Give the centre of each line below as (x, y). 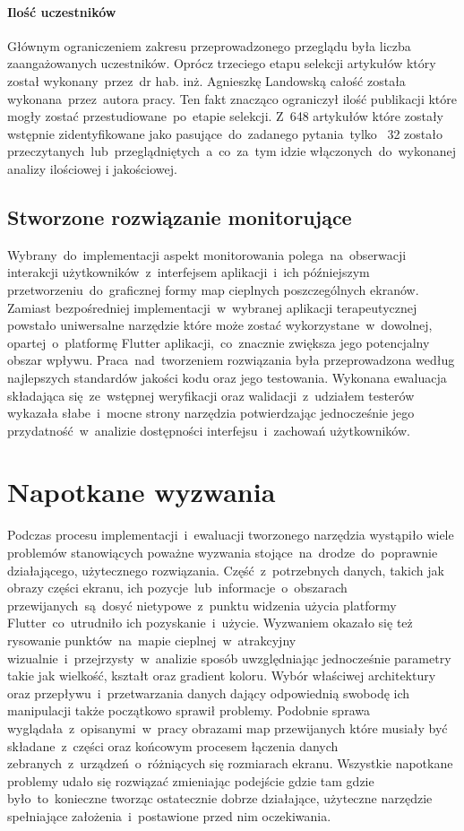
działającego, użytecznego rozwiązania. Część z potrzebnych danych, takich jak (226, 570)
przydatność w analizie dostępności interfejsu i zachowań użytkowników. (209, 430)
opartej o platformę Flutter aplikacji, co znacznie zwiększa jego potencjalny (219, 342)
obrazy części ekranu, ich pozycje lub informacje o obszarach (177, 588)
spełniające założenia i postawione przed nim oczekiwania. (169, 815)
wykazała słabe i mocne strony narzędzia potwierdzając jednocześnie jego (211, 413)
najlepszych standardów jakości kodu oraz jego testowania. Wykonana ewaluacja (227, 377)
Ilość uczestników (62, 11)
